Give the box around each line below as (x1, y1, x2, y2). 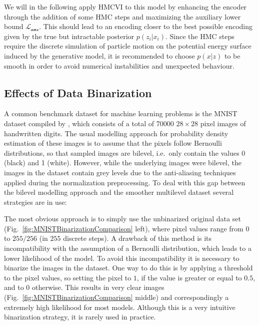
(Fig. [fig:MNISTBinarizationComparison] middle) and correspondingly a (4, 292, 229, 302)
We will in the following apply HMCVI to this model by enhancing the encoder (4, 2, 247, 12)
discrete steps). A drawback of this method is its (63, 233, 212, 243)
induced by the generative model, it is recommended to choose (4, 50, 195, 61)
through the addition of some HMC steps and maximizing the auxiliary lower (4, 11, 241, 22)
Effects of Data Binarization (4, 85, 152, 100)
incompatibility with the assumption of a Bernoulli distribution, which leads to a (4, 243, 251, 253)
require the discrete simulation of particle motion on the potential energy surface (4, 41, 251, 51)
